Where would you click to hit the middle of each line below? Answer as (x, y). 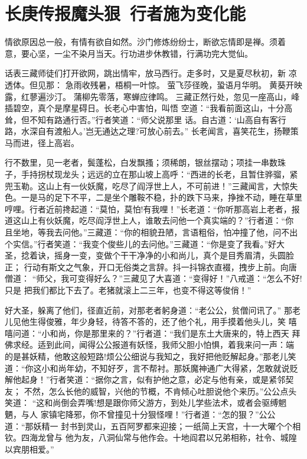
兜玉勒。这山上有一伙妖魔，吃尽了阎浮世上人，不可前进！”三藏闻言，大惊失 (151, 185)
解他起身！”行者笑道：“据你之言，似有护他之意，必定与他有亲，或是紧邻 (145, 379)
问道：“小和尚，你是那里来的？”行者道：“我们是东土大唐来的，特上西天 (151, 333)
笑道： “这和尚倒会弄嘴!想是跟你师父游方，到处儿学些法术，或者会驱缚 (142, 403)
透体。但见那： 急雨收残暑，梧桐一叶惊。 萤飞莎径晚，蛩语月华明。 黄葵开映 (153, 84)
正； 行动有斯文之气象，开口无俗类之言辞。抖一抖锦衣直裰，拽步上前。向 (147, 266)
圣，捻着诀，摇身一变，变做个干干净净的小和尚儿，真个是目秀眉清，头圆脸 (149, 255)
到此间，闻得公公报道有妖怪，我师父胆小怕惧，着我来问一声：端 (170, 345)
